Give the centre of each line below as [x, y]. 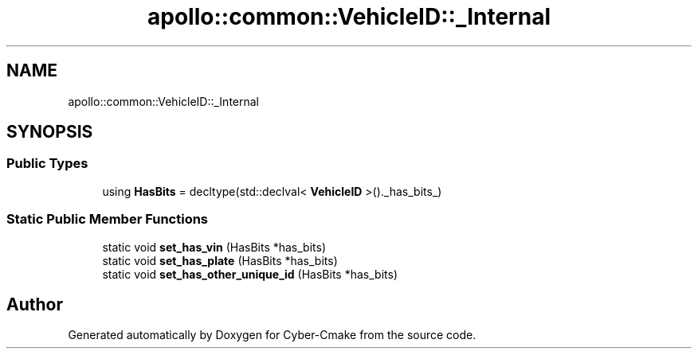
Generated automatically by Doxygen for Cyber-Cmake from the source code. [272, 335]
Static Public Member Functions [108, 219]
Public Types [47, 164]
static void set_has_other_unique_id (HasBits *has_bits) [250, 274]
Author [35, 304]
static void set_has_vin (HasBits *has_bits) [214, 247]
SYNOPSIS [50, 132]
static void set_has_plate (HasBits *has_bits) [220, 260]
